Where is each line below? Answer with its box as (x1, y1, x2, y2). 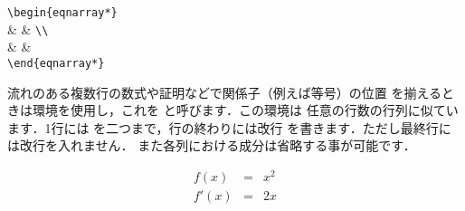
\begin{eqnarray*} (7, 6, 118, 19)
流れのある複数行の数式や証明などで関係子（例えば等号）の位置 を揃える (7, 82, 441, 101)
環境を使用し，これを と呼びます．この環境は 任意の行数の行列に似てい (32, 101, 459, 120)
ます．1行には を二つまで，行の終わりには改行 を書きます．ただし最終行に (7, 118, 451, 137)
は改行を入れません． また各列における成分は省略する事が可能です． (7, 136, 416, 155)
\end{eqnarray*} (7, 56, 105, 70)
